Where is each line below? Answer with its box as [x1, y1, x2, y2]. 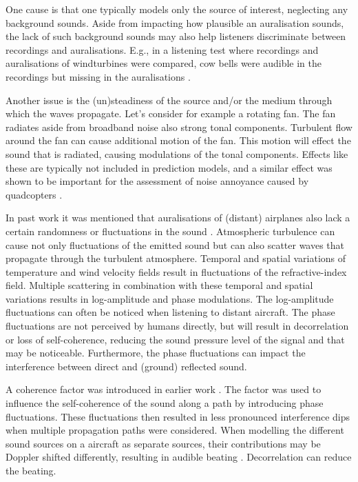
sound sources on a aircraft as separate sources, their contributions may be [6, 436, 321, 450]
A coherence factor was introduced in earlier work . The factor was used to [6, 382, 322, 396]
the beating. [6, 463, 56, 477]
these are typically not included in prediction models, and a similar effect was [6, 160, 333, 174]
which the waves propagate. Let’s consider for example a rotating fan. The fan [6, 106, 336, 121]
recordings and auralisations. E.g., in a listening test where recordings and [6, 42, 319, 57]
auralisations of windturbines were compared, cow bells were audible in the [6, 56, 322, 70]
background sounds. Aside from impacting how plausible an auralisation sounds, [6, 15, 344, 30]
